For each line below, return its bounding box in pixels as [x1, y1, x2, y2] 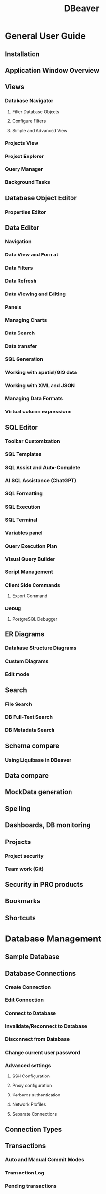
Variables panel [5, 529, 43, 536]
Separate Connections [12, 1111, 57, 1117]
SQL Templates [5, 451, 42, 458]
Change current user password [5, 1049, 80, 1056]
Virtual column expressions [5, 408, 72, 415]
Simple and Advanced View [12, 127, 68, 133]
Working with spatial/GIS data [5, 369, 77, 376]
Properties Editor [5, 208, 46, 215]
